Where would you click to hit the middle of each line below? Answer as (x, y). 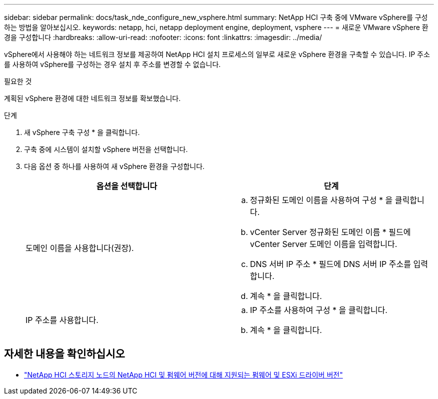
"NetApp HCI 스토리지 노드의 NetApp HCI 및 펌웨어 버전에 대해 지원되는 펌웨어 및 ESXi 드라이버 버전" (183, 374)
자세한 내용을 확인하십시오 (64, 354)
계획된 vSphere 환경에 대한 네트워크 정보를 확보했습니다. (92, 98)
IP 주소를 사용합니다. (62, 320)
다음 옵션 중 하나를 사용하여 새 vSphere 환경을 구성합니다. (114, 166)
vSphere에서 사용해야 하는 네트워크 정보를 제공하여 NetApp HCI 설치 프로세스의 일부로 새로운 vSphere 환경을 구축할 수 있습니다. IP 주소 (217, 54)
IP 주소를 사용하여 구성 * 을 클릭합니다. (319, 310)
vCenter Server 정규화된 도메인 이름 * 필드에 (330, 232)
